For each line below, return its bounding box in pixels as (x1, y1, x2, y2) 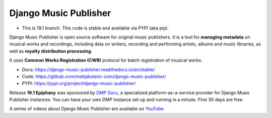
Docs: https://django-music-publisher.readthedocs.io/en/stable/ (22, 66, 155, 72)
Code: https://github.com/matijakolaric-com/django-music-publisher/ (22, 73, 166, 79)
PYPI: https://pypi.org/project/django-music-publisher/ (22, 80, 136, 86)
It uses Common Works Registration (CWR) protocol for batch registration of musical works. (9, 57, 202, 63)
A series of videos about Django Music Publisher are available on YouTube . (9, 105, 165, 112)
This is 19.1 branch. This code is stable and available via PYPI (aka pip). (22, 25, 169, 31)
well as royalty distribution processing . (9, 48, 93, 54)
